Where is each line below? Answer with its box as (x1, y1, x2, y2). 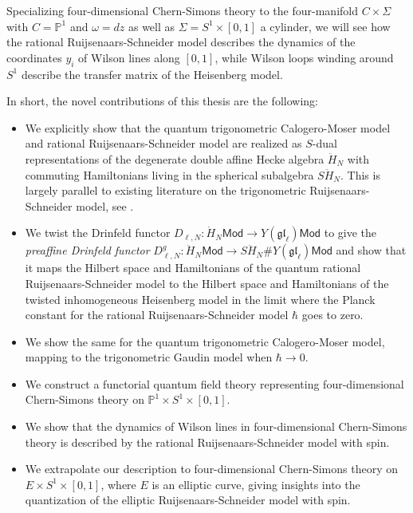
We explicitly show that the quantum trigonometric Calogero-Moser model (25, 119, 391, 136)
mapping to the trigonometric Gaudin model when (25, 349, 273, 365)
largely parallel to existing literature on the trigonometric (25, 182, 306, 199)
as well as (128, 18, 175, 34)
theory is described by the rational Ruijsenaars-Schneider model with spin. (25, 433, 390, 450)
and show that (336, 242, 407, 258)
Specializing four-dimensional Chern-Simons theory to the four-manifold (6, 2, 358, 18)
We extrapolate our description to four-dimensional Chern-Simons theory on (25, 460, 398, 477)
